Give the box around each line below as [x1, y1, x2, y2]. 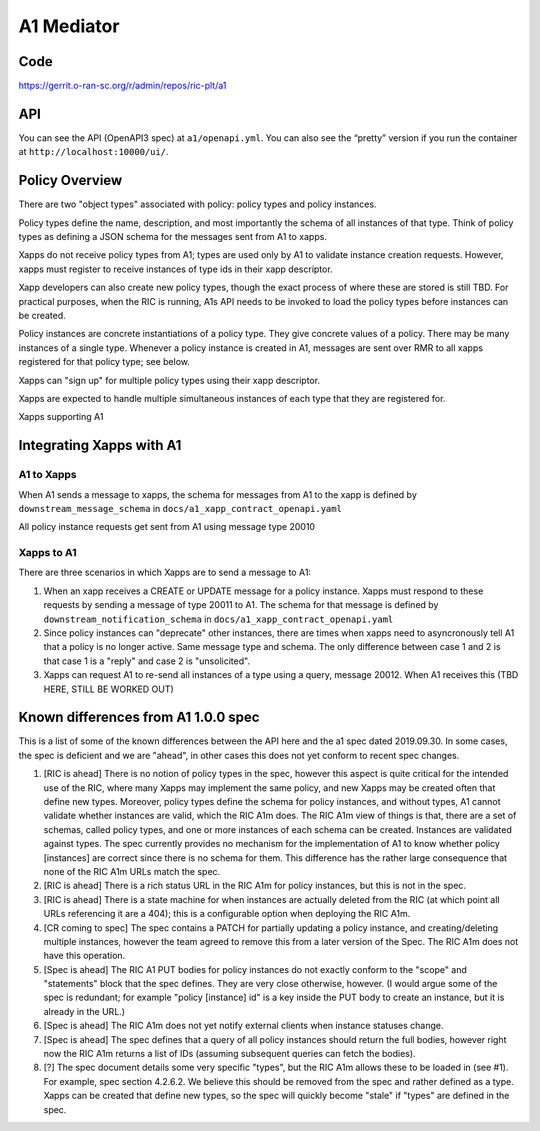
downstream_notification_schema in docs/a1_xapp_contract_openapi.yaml [43, 613, 394, 625]
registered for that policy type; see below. [18, 356, 190, 368]
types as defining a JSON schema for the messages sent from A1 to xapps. [18, 231, 327, 243]
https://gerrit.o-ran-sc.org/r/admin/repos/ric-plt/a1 [18, 80, 227, 92]
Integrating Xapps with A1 [18, 437, 182, 454]
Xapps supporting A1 [18, 411, 104, 423]
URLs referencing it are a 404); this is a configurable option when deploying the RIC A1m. [43, 908, 411, 920]
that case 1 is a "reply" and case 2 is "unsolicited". [43, 655, 250, 667]
